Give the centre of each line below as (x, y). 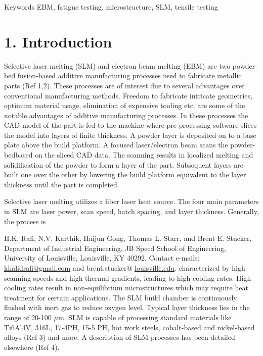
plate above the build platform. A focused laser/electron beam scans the (116, 145)
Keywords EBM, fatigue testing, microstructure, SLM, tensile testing (111, 7)
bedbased (18, 155)
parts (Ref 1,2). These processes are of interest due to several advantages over (124, 85)
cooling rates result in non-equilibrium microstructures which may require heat (126, 288)
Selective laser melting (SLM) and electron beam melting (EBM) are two (117, 65)
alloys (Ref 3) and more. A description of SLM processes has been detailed (120, 337)
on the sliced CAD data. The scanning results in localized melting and (144, 155)
